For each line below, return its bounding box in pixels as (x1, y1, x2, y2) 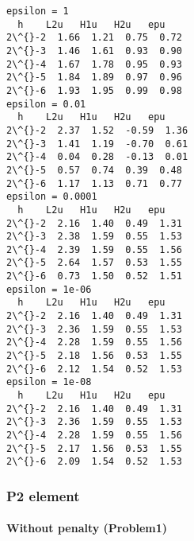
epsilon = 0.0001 (6, 191, 97, 203)
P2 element (6, 485, 80, 505)
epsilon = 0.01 (6, 98, 86, 110)
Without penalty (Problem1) (6, 520, 168, 536)
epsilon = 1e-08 (6, 376, 92, 388)
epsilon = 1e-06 (6, 283, 92, 295)
